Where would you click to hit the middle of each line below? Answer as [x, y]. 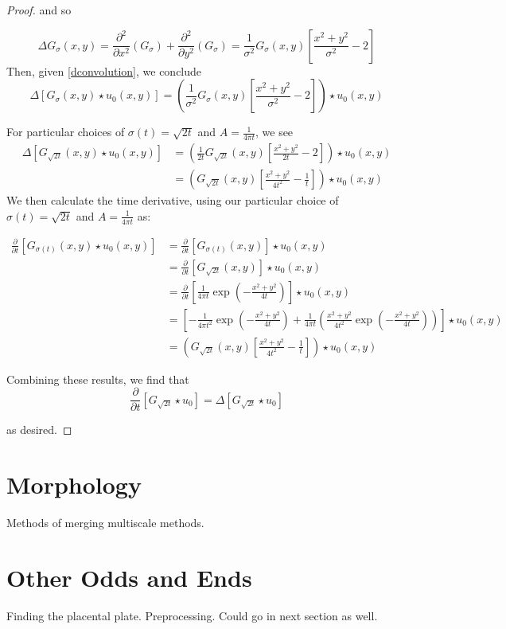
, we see [274, 132]
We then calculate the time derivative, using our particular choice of [173, 200]
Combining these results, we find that [98, 379]
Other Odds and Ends [129, 577]
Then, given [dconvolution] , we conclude [104, 70]
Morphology [74, 484]
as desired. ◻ [39, 430]
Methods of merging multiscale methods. [105, 523]
